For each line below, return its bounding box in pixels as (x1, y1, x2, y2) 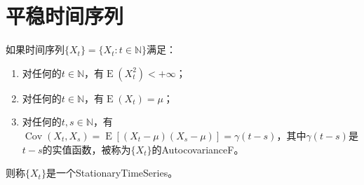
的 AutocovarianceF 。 (151, 142, 244, 156)
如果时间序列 (6, 42, 65, 57)
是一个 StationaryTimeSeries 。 (46, 165, 178, 180)
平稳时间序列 (6, 1, 124, 30)
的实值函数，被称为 (42, 142, 131, 156)
